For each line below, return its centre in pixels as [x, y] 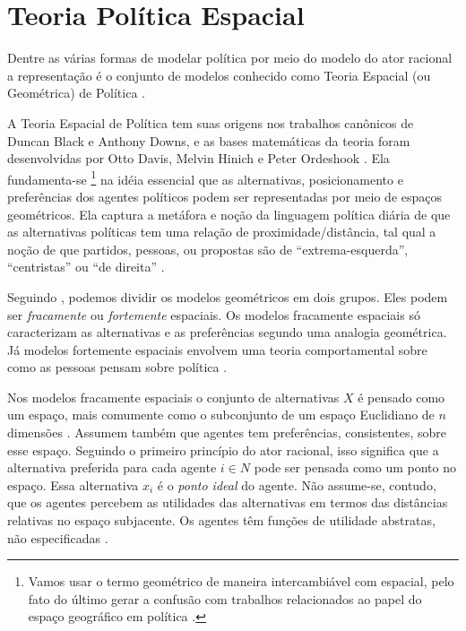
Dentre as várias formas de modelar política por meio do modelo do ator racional [230, 58]
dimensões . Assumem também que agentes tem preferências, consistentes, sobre [227, 432]
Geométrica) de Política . [76, 93]
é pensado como [401, 397]
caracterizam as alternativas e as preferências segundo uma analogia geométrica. [227, 332]
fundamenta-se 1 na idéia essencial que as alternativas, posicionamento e [205, 177]
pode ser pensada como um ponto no [355, 467]
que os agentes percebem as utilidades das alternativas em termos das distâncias [228, 502]
